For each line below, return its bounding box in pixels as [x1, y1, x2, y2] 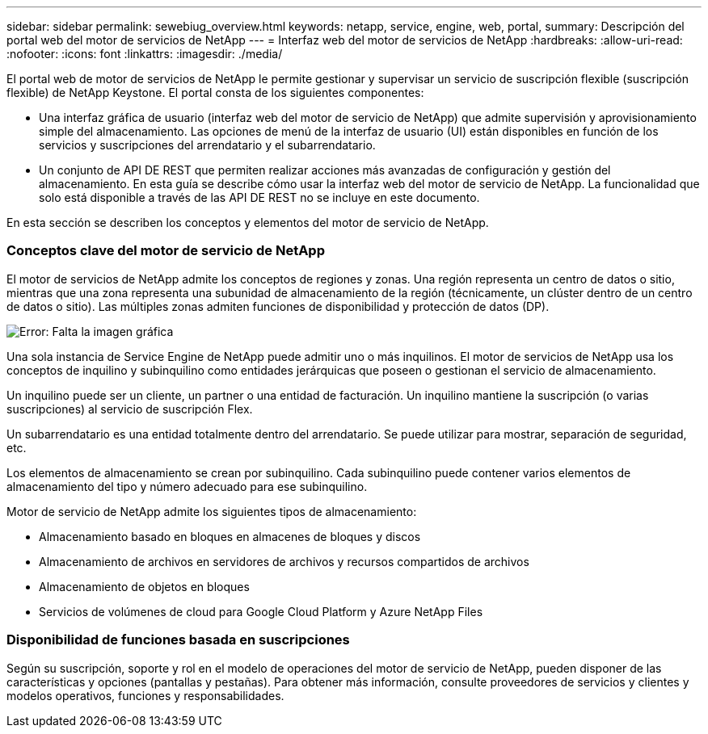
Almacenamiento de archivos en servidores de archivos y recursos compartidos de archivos [39, 554, 529, 568]
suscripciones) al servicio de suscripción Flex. [6, 401, 253, 416]
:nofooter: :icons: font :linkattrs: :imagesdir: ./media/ [6, 47, 283, 61]
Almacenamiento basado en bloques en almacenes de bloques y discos [39, 529, 421, 543]
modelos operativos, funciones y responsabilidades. [6, 688, 284, 703]
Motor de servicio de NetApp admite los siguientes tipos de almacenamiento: [6, 504, 417, 518]
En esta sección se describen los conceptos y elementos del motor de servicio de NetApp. [6, 216, 489, 229]
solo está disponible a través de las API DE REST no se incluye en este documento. [39, 191, 480, 204]
